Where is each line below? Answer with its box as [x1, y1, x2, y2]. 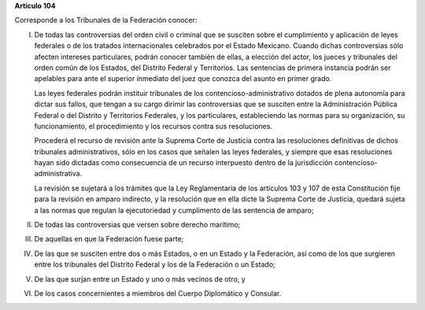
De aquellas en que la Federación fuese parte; [34, 234, 184, 244]
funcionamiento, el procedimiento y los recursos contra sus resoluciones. [34, 121, 273, 131]
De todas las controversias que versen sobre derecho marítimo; [34, 220, 241, 230]
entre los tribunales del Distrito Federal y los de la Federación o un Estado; [34, 260, 275, 269]
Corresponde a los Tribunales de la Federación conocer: [14, 16, 198, 25]
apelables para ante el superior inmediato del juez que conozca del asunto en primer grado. [34, 74, 332, 83]
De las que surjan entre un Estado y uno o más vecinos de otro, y [34, 274, 246, 283]
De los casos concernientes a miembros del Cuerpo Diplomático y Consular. [34, 288, 282, 298]
